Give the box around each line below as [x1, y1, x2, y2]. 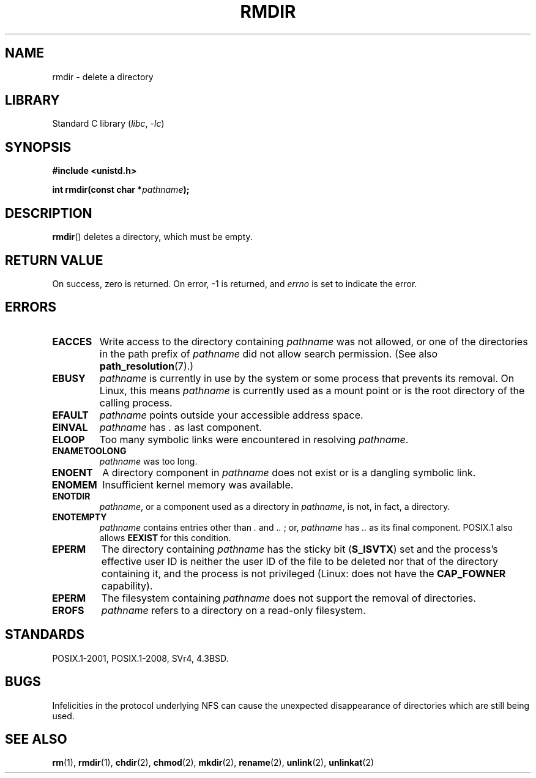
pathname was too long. [99, 455, 198, 466]
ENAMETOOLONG [52, 445, 127, 456]
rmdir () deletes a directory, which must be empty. [52, 231, 253, 242]
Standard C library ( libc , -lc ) [52, 118, 165, 129]
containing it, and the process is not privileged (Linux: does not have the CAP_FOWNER [101, 567, 506, 580]
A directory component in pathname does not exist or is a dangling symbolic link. [102, 466, 476, 479]
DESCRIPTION [5, 205, 92, 221]
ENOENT [51, 466, 93, 479]
